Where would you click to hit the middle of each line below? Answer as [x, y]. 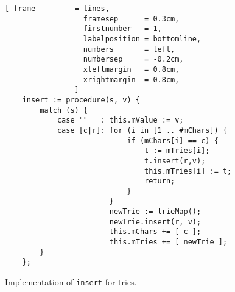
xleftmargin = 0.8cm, [131, 69]
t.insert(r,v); [175, 161]
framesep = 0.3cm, [131, 19]
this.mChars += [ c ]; [155, 232]
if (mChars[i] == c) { [173, 141]
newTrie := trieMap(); [155, 212]
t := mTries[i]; [177, 151]
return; [160, 181]
